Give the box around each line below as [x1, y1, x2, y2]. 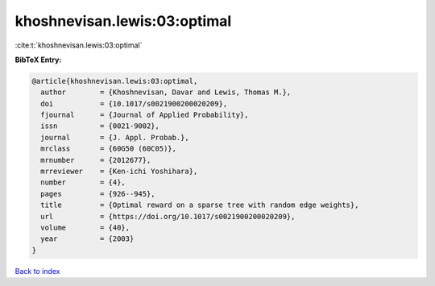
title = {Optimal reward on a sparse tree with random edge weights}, [40, 201, 359, 209]
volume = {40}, [40, 223, 130, 232]
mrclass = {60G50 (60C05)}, [40, 144, 177, 153]
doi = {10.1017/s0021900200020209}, [40, 99, 228, 108]
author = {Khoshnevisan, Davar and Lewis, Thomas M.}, [40, 88, 292, 97]
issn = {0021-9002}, [40, 122, 160, 131]
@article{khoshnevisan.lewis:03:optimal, [31, 77, 198, 85]
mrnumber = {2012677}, [40, 155, 151, 164]
